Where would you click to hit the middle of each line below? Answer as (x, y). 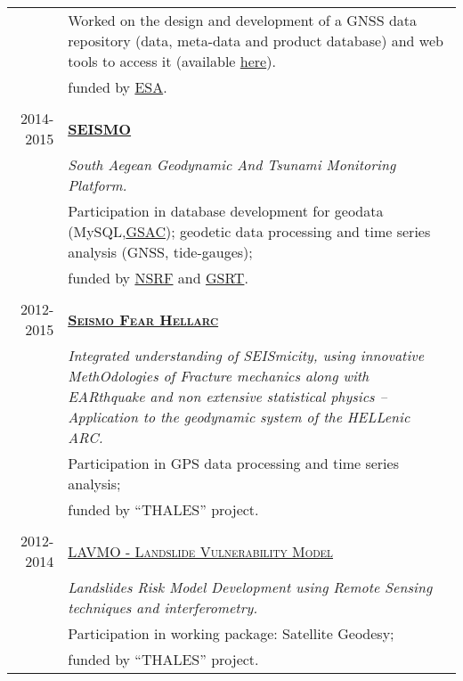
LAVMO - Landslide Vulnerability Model (200, 551)
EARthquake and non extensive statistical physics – (227, 396)
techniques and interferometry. (163, 607)
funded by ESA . (118, 87)
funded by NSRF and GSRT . (158, 278)
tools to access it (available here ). (172, 61)
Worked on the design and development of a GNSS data (243, 20)
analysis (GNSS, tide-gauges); (160, 252)
